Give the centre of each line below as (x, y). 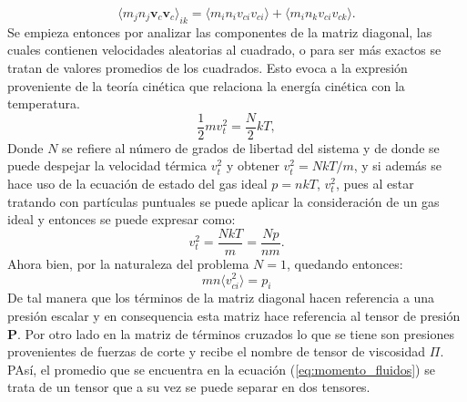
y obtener (253, 165)
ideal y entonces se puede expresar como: (122, 219)
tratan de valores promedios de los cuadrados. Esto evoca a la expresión (208, 67)
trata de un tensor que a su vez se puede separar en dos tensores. (189, 387)
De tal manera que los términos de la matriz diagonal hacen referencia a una (221, 298)
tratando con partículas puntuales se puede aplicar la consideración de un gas (223, 201)
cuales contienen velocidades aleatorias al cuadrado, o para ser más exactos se (224, 50)
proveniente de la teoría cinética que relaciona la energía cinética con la (206, 85)
